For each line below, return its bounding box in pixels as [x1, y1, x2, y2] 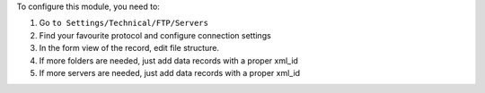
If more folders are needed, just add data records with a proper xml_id [39, 55, 298, 66]
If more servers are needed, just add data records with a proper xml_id [39, 67, 301, 78]
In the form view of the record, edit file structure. [39, 43, 220, 54]
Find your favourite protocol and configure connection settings [39, 30, 271, 40]
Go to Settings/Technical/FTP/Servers [39, 18, 208, 29]
